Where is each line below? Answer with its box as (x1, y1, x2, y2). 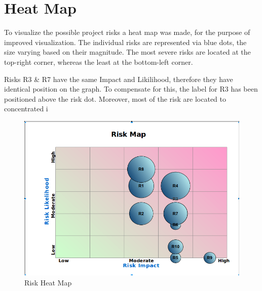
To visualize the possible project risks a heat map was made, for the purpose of (4, 27, 250, 37)
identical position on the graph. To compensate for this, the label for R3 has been (4, 84, 258, 94)
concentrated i (4, 103, 48, 114)
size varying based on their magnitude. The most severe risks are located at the (4, 47, 251, 57)
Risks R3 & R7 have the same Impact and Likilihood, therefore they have (4, 73, 233, 84)
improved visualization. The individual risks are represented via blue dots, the (4, 36, 247, 47)
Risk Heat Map (24, 277, 72, 287)
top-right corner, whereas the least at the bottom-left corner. (4, 56, 193, 67)
